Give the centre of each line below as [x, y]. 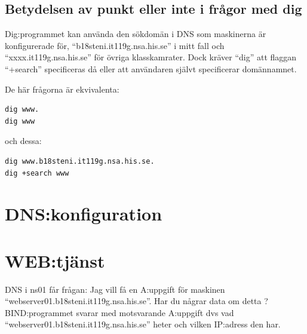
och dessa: [23, 141]
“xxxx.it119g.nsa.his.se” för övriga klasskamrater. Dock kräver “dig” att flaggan [151, 57]
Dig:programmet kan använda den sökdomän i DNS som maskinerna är [136, 34]
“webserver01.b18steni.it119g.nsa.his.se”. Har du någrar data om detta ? [136, 301]
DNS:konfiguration [84, 214]
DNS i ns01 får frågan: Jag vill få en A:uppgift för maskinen [115, 289]
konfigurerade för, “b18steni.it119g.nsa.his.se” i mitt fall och [115, 45]
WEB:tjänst [55, 260]
